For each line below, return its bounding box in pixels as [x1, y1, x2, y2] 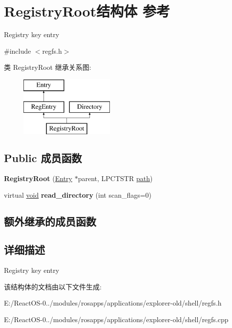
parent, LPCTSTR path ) [78, 173, 153, 184]
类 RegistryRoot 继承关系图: [4, 62, 91, 72]
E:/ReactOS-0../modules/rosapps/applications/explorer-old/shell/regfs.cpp [4, 314, 229, 325]
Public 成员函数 [4, 150, 82, 165]
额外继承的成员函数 [4, 213, 96, 228]
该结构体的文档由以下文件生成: [4, 281, 102, 291]
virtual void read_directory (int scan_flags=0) [4, 189, 152, 200]
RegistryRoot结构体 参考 [4, 1, 170, 21]
